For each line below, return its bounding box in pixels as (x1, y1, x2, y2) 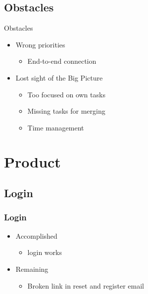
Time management (27, 122, 84, 132)
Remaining (15, 263, 49, 274)
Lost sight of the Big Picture (15, 72, 103, 83)
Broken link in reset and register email (27, 280, 144, 291)
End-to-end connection (27, 56, 97, 66)
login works (27, 247, 62, 257)
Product (4, 151, 61, 171)
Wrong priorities (15, 39, 65, 49)
